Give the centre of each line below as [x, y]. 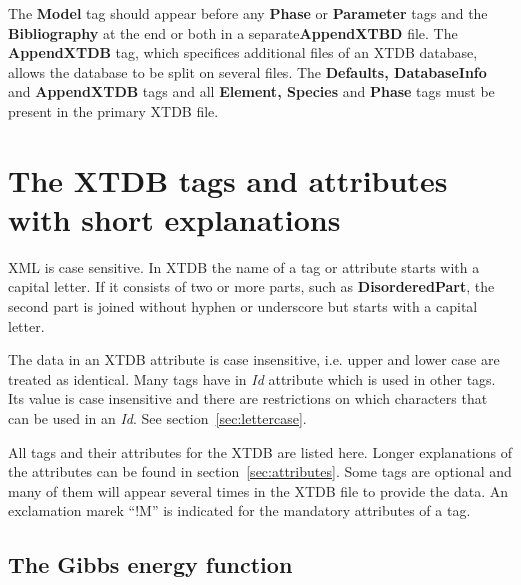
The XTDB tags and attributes [228, 179]
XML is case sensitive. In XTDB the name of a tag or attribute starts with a [244, 266]
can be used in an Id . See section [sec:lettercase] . [157, 418]
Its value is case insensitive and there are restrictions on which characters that [248, 398]
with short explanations [174, 218]
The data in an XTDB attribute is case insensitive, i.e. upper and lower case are [254, 359]
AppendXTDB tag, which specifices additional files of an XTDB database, [243, 52]
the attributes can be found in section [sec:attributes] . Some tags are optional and [260, 471]
